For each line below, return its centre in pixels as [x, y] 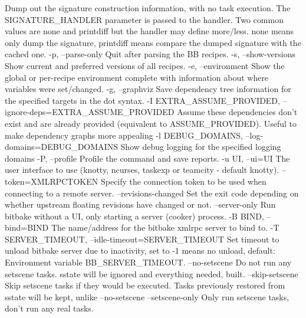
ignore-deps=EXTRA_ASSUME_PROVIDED [90, 112]
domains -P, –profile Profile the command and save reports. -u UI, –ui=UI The [147, 158]
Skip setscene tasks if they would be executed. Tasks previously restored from [145, 285]
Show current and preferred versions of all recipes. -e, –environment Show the [145, 65]
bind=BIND [27, 227]
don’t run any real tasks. [49, 308]
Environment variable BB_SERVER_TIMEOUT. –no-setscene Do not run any [148, 262]
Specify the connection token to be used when [183, 181]
